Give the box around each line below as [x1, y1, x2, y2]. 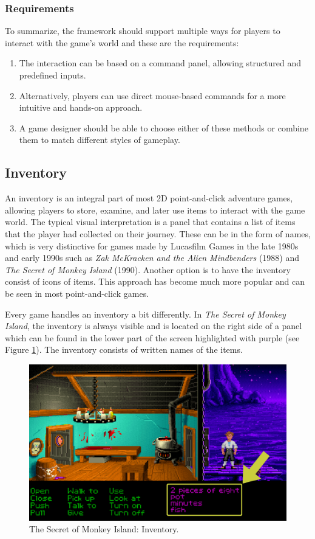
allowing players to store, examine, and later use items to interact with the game [5, 203, 305, 216]
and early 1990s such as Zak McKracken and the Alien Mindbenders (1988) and [5, 251, 300, 264]
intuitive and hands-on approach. [19, 101, 143, 114]
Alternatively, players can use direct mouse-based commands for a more [19, 89, 286, 102]
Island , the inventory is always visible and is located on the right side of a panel [5, 319, 302, 332]
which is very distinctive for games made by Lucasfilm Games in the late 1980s [5, 239, 299, 252]
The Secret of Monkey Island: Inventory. [29, 523, 179, 535]
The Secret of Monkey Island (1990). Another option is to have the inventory [5, 263, 291, 276]
